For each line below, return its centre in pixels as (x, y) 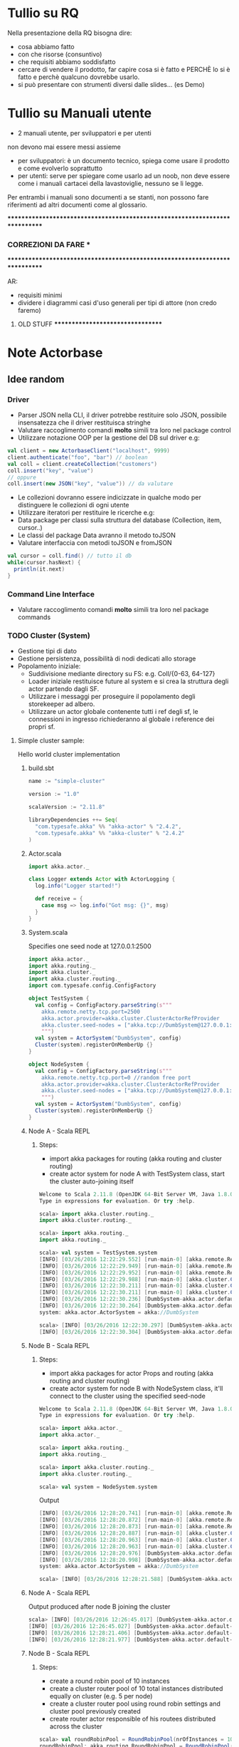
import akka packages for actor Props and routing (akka (131, 1373)
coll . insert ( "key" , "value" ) (51, 471)
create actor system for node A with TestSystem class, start (137, 1173)
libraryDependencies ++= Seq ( (73, 820)
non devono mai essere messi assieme (64, 147)
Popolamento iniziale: (49, 666)
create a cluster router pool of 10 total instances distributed (136, 1688)
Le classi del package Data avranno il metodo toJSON (96, 535)
